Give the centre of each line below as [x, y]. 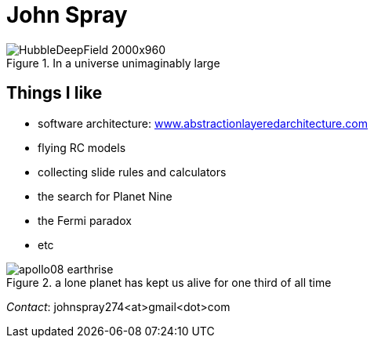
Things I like [54, 93]
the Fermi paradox [85, 220]
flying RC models [82, 147]
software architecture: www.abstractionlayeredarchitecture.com [203, 123]
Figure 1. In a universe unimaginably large [113, 63]
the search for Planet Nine [105, 196]
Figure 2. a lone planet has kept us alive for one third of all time [169, 282]
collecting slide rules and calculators [132, 172]
